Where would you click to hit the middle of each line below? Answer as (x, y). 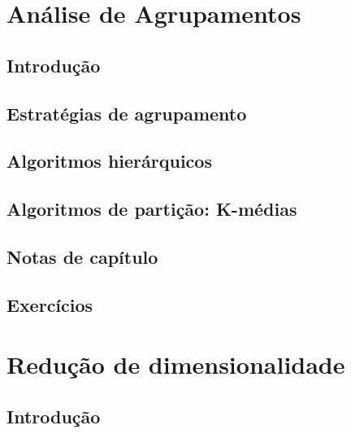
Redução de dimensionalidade (176, 364)
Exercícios (50, 304)
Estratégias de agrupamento (127, 113)
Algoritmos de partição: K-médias (152, 209)
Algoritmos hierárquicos (109, 161)
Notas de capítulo (82, 256)
